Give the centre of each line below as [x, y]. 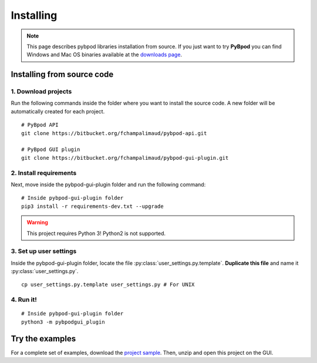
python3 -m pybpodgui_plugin [63, 322]
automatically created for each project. [58, 111]
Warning [37, 223]
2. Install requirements [44, 173]
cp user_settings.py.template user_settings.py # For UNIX [108, 285]
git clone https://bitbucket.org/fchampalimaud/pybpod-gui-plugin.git [125, 158]
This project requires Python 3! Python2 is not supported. [96, 233]
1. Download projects [41, 92]
